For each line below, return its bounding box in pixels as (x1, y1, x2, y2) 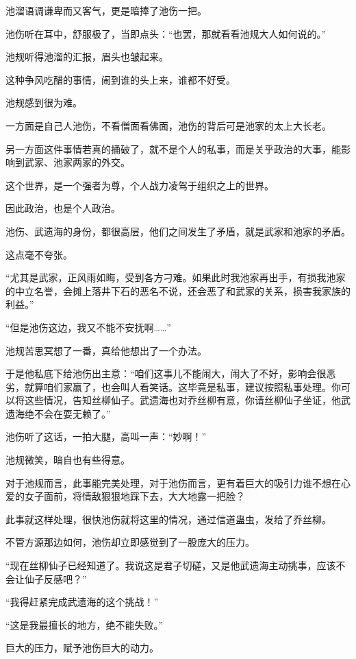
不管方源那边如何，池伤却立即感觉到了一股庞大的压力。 (5, 535, 255, 549)
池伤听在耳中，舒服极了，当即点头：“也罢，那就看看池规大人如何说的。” (5, 26, 327, 40)
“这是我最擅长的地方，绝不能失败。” (5, 617, 164, 632)
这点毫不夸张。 (5, 247, 73, 261)
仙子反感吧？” (24, 571, 87, 586)
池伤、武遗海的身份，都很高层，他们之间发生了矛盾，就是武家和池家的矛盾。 (5, 224, 351, 238)
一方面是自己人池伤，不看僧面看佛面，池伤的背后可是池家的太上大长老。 (5, 118, 331, 132)
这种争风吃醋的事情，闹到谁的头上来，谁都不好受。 (5, 72, 236, 86)
